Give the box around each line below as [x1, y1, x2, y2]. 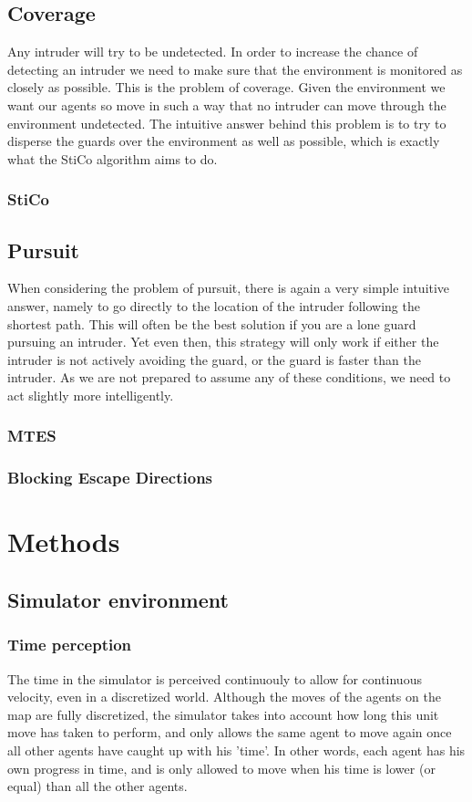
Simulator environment [7, 586, 229, 614]
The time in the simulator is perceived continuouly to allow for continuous [7, 669, 422, 688]
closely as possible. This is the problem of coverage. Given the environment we [7, 78, 446, 97]
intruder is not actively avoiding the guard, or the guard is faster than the [7, 349, 421, 369]
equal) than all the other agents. [7, 776, 188, 796]
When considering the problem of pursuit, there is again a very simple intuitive [7, 278, 450, 297]
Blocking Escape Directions [7, 466, 213, 489]
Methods [7, 523, 120, 560]
